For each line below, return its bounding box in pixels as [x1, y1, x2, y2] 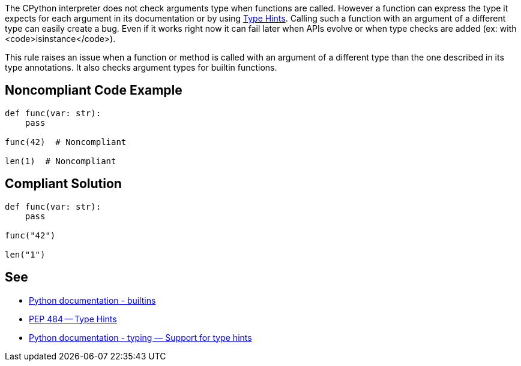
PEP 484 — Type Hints [29, 313, 117, 324]
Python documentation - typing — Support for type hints [29, 332, 252, 343]
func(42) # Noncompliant [5, 137, 127, 147]
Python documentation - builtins [29, 295, 156, 305]
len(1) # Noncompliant [5, 156, 116, 166]
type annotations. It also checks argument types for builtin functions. [5, 62, 277, 72]
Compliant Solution [5, 176, 122, 192]
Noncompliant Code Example [5, 83, 182, 98]
